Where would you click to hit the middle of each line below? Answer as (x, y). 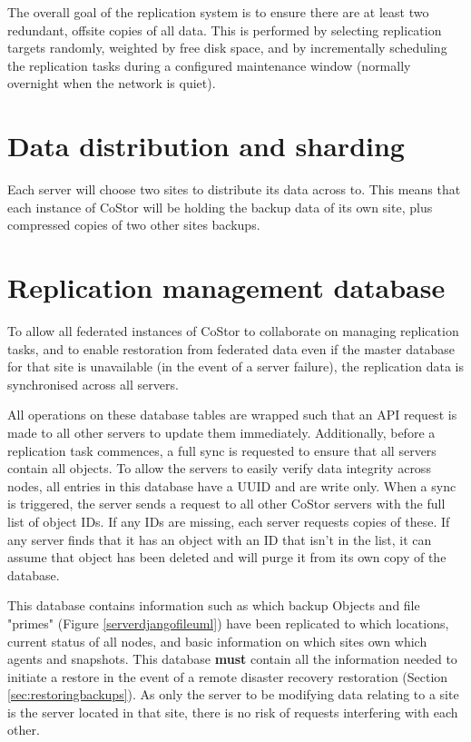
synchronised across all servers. (93, 384)
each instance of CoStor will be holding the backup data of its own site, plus (220, 207)
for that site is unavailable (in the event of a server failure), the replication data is (235, 366)
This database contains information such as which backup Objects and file (214, 605)
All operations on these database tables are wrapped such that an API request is (232, 415)
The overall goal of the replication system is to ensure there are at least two (218, 12)
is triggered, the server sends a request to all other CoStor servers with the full (226, 504)
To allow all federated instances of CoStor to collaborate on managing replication (233, 331)
